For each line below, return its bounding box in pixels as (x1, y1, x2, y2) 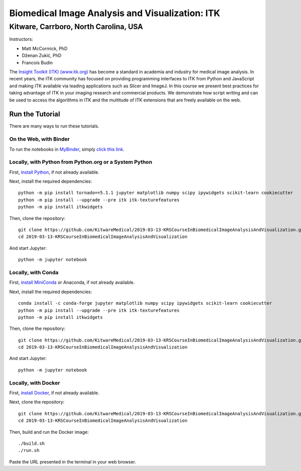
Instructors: (9, 36, 34, 42)
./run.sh (18, 447, 40, 453)
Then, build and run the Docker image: (9, 429, 89, 435)
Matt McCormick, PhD (22, 45, 68, 51)
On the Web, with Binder (9, 136, 70, 143)
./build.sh (18, 440, 45, 446)
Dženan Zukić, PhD (22, 53, 62, 59)
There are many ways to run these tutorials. (9, 123, 100, 129)
